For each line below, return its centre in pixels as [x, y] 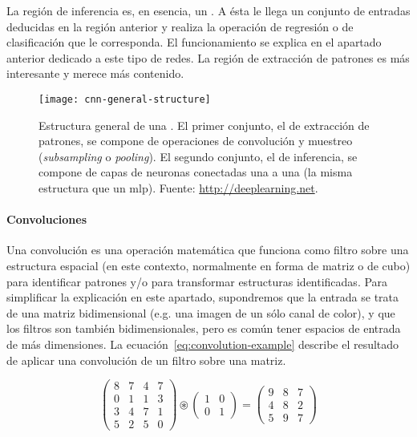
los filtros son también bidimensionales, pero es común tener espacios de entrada [204, 328]
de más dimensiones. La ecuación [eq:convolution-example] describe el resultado [203, 344]
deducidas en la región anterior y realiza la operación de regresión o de [180, 26]
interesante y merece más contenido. [95, 73]
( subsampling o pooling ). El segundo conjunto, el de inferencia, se [198, 156]
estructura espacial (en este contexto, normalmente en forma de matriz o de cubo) [208, 265]
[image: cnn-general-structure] [125, 99]
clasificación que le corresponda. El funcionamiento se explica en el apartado [194, 42]
